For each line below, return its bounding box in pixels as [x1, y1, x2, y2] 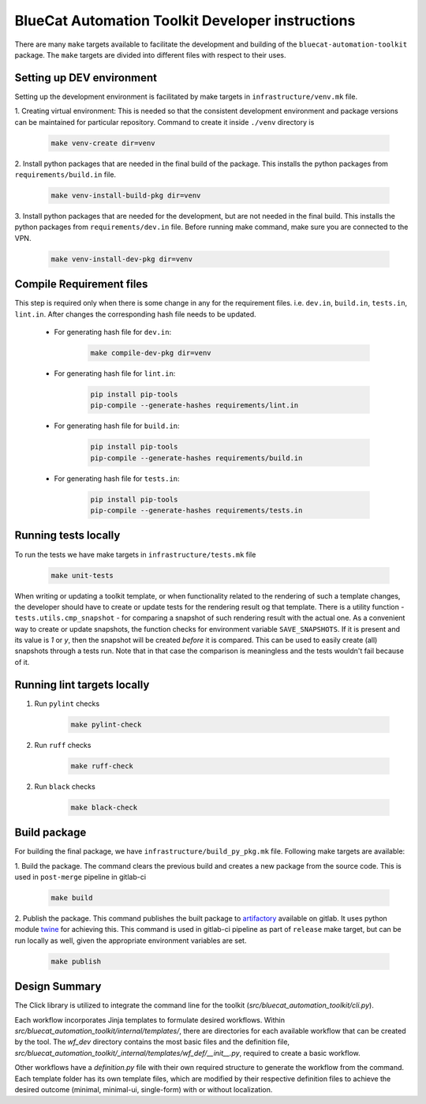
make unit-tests [50, 571, 114, 580]
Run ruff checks [34, 740, 92, 749]
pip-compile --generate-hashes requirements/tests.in [90, 506, 303, 515]
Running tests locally [14, 529, 121, 543]
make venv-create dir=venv [50, 138, 155, 148]
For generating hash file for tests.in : [54, 474, 181, 483]
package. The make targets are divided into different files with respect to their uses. [14, 50, 286, 59]
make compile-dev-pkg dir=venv [90, 348, 212, 357]
